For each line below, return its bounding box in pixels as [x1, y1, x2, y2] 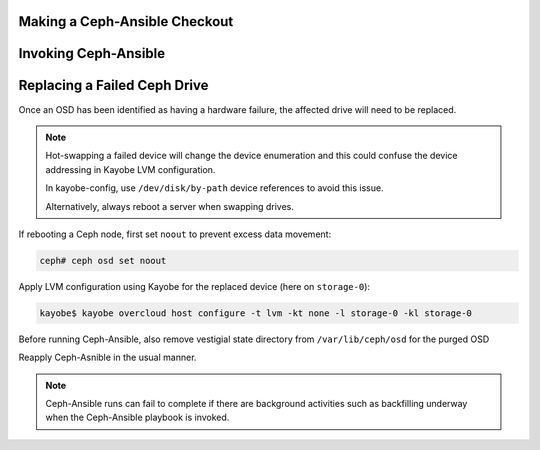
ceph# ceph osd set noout [39, 255, 167, 266]
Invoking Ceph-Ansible [18, 45, 166, 62]
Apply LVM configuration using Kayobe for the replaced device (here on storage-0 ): [18, 280, 370, 292]
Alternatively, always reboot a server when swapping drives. [45, 200, 295, 212]
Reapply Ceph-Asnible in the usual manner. [18, 351, 197, 364]
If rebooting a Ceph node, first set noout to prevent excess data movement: [18, 228, 332, 240]
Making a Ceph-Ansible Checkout [18, 13, 234, 30]
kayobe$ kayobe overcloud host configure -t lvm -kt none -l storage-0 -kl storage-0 [39, 307, 472, 319]
